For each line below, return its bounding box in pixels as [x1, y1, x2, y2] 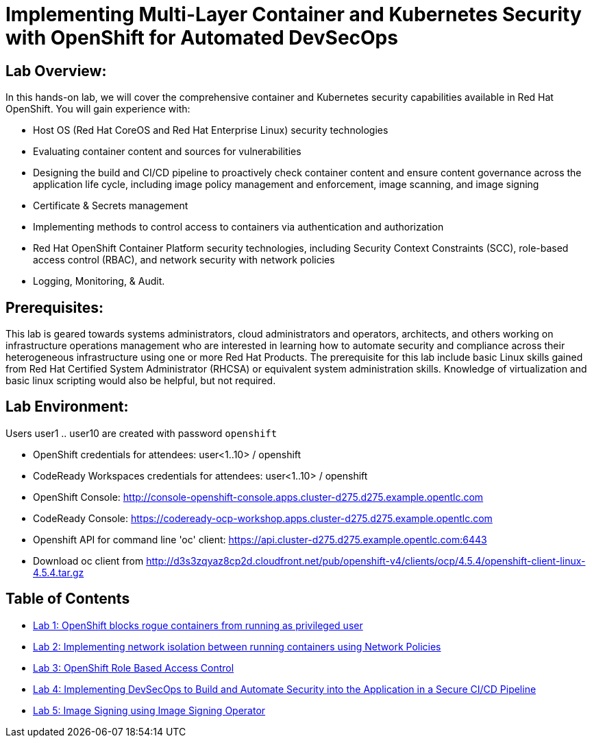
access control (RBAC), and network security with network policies [33, 254, 335, 266]
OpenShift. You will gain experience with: [5, 103, 190, 115]
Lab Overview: [5, 62, 107, 80]
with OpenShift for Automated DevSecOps [5, 26, 398, 49]
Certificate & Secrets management [33, 200, 188, 212]
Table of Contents [5, 590, 130, 608]
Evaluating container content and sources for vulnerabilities [33, 145, 301, 158]
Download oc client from [33, 554, 144, 567]
